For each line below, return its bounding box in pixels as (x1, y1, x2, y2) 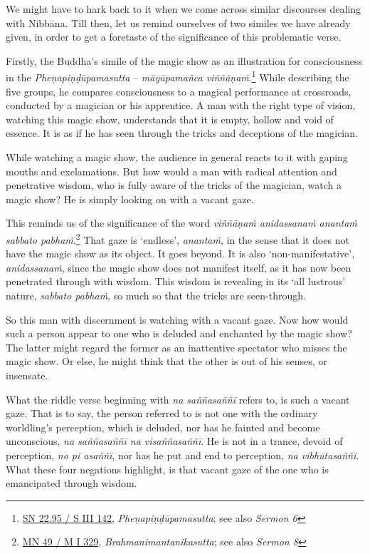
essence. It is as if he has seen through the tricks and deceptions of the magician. (6, 125, 358, 140)
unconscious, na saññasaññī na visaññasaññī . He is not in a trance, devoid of (6, 434, 343, 448)
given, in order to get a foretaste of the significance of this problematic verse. (6, 29, 342, 44)
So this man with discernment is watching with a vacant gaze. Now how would (6, 312, 349, 327)
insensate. (6, 367, 48, 382)
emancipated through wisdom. (6, 476, 137, 491)
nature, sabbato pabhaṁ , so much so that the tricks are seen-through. (6, 288, 306, 302)
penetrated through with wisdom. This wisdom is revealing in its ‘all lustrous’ (6, 274, 346, 289)
